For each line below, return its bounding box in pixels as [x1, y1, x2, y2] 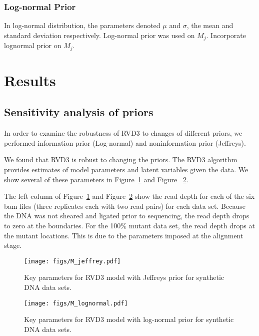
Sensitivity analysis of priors [4, 104, 153, 120]
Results [4, 70, 56, 90]
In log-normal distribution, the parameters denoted [4, 20, 160, 31]
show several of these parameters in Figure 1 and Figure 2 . [4, 174, 188, 184]
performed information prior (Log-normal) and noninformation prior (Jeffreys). [4, 137, 246, 148]
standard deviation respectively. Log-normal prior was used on [4, 30, 195, 40]
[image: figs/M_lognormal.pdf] [24, 299, 128, 307]
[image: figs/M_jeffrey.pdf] [24, 257, 121, 265]
